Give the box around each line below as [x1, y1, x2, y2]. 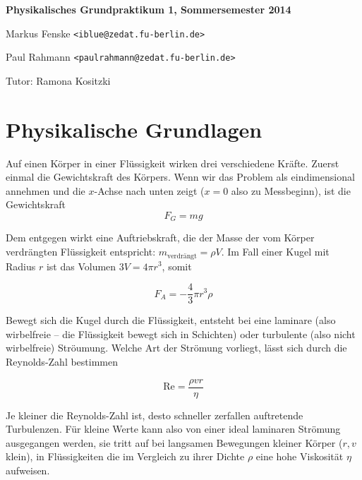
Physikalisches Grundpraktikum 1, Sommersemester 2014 [6, 2, 291, 16]
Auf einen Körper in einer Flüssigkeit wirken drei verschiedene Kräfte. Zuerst [6, 155, 339, 170]
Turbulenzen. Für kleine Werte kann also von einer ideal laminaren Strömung [6, 421, 341, 436]
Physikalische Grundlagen [6, 114, 263, 143]
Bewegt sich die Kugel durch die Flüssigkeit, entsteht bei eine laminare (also [6, 313, 336, 328]
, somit [162, 258, 192, 273]
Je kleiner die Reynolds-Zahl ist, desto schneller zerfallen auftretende [6, 407, 303, 422]
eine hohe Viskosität [255, 449, 344, 464]
